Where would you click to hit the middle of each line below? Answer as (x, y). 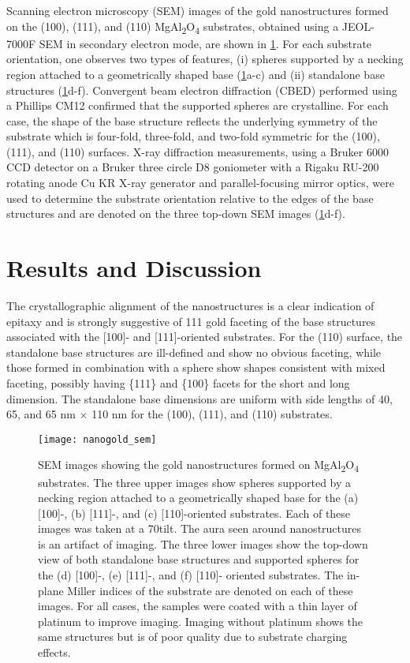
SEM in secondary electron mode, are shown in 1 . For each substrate (205, 43)
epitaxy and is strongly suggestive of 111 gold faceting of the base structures (191, 321)
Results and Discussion (134, 268)
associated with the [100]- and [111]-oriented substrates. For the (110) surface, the (205, 337)
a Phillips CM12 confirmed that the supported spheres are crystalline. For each (198, 105)
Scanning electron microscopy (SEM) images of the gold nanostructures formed (198, 10)
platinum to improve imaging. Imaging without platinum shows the (201, 621)
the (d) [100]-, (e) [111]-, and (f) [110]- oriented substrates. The (191, 575)
